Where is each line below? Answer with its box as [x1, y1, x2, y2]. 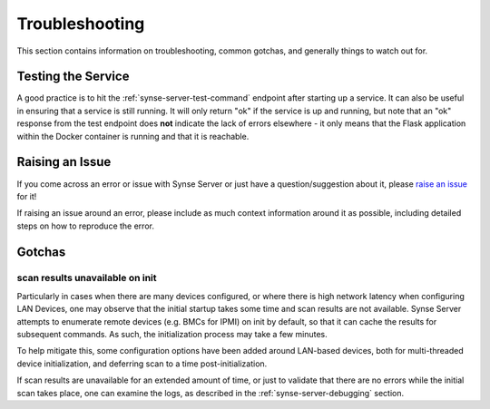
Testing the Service [16, 69, 130, 84]
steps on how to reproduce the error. [16, 220, 154, 231]
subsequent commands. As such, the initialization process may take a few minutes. [16, 329, 328, 340]
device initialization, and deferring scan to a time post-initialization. [16, 358, 268, 369]
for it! [16, 190, 37, 201]
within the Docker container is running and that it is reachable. [16, 131, 250, 141]
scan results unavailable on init [16, 272, 158, 285]
